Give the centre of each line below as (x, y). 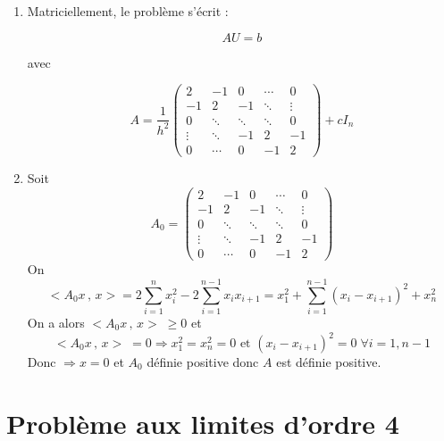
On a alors (56, 322)
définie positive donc (203, 362)
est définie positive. (329, 362)
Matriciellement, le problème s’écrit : (128, 11)
